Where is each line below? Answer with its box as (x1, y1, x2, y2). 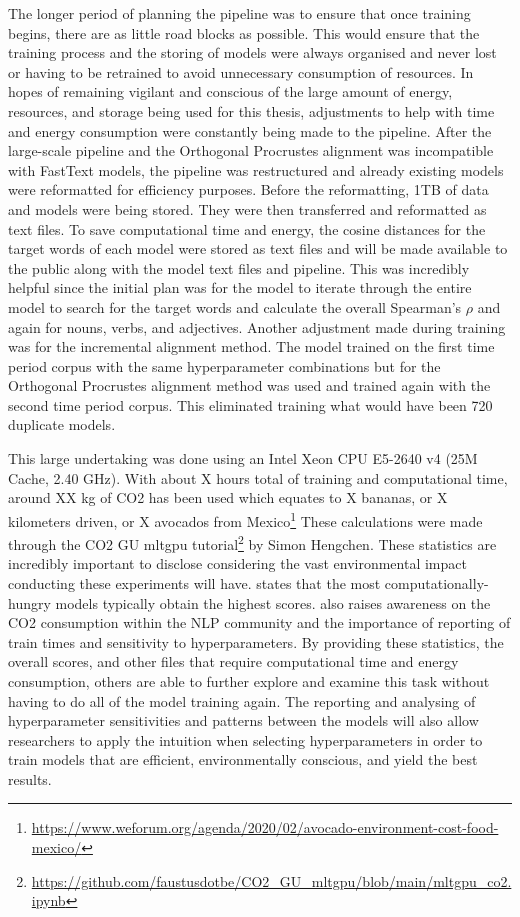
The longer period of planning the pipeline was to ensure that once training (8, 3, 471, 23)
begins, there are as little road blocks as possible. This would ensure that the (8, 22, 480, 43)
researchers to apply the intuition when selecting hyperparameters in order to (8, 729, 483, 750)
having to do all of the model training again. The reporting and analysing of (8, 690, 476, 711)
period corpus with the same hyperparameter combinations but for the (8, 355, 441, 376)
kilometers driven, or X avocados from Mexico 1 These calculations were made (8, 507, 483, 531)
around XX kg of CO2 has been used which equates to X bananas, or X (8, 487, 448, 508)
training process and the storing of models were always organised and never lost (8, 42, 497, 63)
